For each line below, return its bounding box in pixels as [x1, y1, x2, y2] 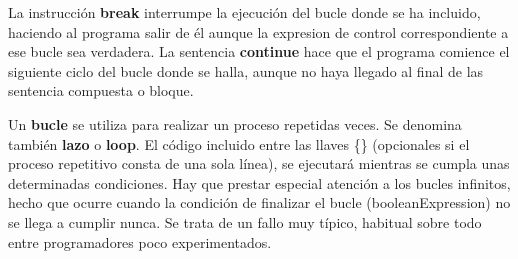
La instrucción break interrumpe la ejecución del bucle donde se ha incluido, [8, 2, 481, 22]
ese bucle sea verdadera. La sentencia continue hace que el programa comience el [8, 41, 510, 62]
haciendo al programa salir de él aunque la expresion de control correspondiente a [8, 21, 509, 42]
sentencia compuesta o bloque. [8, 80, 194, 101]
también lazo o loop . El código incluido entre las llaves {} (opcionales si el [8, 133, 470, 154]
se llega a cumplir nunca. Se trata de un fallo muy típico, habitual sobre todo [8, 211, 482, 232]
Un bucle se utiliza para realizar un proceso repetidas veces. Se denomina [8, 113, 462, 134]
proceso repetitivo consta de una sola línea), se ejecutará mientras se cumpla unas [8, 153, 510, 174]
